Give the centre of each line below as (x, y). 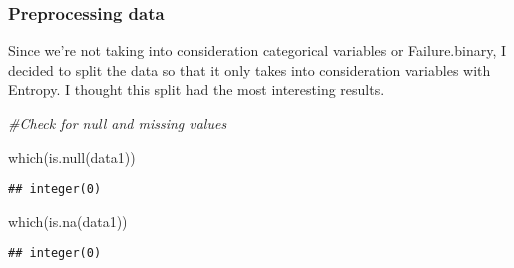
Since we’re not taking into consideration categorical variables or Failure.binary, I (257, 50)
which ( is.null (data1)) (72, 156)
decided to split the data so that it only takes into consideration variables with (249, 69)
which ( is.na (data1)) (68, 220)
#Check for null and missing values (117, 123)
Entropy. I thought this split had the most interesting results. (196, 89)
